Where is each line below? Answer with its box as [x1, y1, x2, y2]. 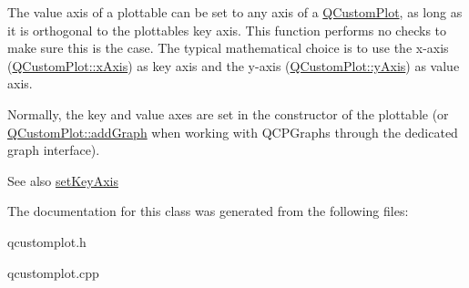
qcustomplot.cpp [7, 262, 99, 282]
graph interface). [7, 140, 100, 159]
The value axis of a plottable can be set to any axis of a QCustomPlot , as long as [7, 3, 463, 21]
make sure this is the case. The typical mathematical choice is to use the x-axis [7, 38, 449, 57]
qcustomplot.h [7, 231, 87, 251]
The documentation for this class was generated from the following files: [7, 201, 409, 221]
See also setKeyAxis [7, 170, 118, 190]
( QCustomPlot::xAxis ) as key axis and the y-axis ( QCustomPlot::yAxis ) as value [7, 56, 460, 75]
